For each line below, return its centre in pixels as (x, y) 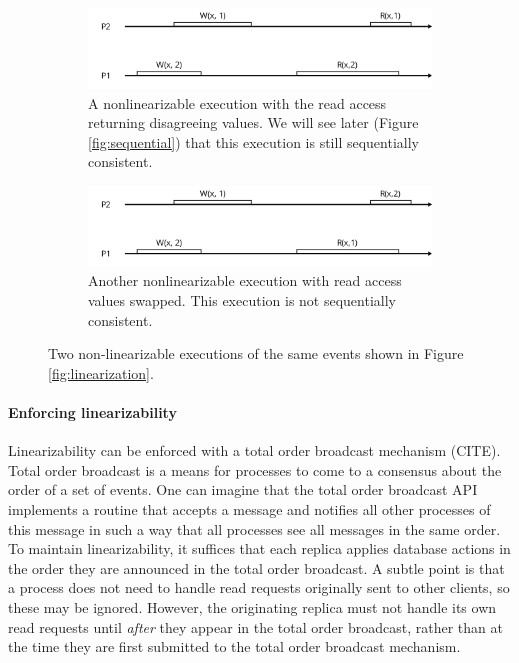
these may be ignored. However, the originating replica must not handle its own (252, 606)
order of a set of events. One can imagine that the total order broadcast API (243, 489)
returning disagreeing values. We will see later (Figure (253, 122)
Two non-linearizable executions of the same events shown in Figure (256, 353)
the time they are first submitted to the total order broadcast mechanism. (234, 646)
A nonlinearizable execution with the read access (237, 102)
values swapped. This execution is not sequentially (242, 300)
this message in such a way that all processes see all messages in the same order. (254, 528)
